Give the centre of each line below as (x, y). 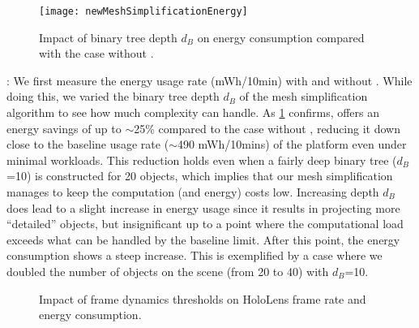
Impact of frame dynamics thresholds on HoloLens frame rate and (203, 298)
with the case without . (96, 53)
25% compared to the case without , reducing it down (267, 128)
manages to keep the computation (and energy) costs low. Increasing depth (193, 192)
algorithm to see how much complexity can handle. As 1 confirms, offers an (193, 112)
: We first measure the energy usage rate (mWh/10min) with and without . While (209, 80)
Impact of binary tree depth (108, 37)
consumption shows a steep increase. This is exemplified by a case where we (195, 255)
